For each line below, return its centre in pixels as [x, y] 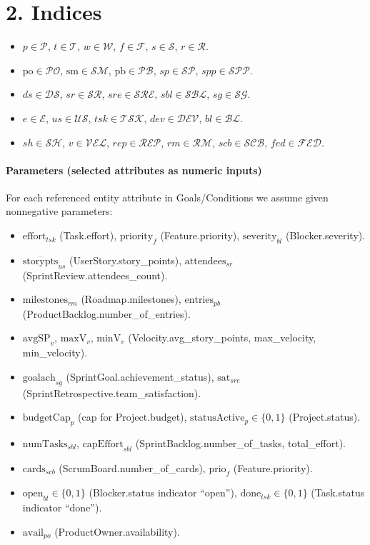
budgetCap [46, 418]
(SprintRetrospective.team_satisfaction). [112, 392]
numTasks [45, 444]
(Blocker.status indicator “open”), [163, 492]
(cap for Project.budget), [132, 417]
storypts [40, 261]
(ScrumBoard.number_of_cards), [132, 467]
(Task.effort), [88, 235]
